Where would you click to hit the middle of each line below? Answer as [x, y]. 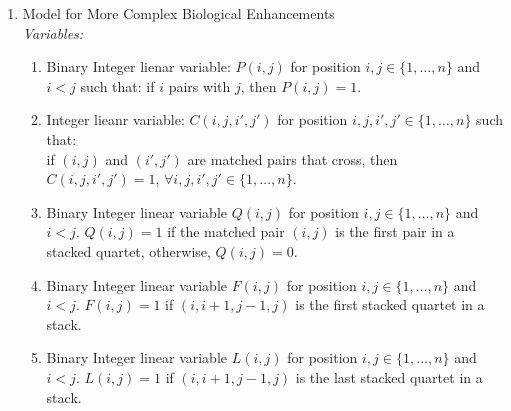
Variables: [53, 32]
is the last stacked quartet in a [389, 376]
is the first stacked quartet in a [390, 304]
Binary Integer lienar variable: [138, 66]
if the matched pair [226, 231]
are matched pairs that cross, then [292, 158]
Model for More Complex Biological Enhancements [178, 13]
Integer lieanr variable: [115, 119]
